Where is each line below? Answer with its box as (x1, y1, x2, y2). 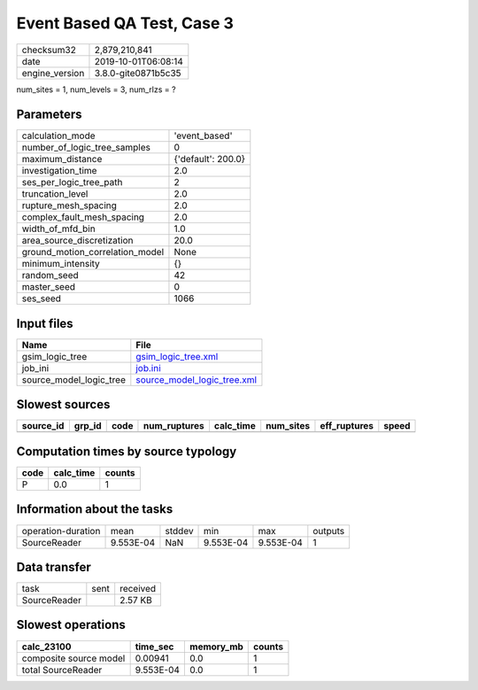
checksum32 (21, 43, 77, 56)
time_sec (135, 640, 174, 653)
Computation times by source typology (16, 444, 237, 459)
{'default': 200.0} (173, 153, 246, 166)
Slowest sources (16, 397, 111, 412)
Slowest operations (16, 617, 126, 632)
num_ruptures (143, 420, 204, 432)
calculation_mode (21, 129, 96, 142)
